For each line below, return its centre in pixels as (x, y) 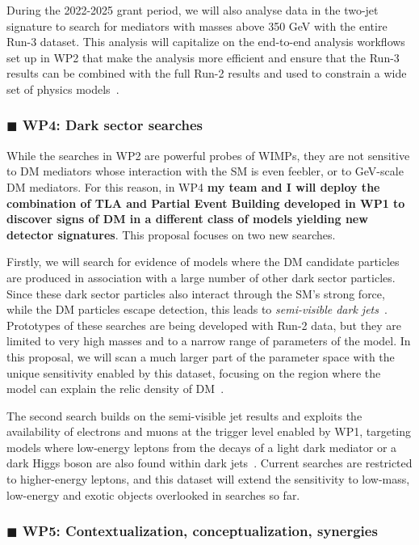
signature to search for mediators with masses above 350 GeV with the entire (197, 25)
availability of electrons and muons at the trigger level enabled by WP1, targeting (209, 431)
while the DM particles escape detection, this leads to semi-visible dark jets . (197, 309)
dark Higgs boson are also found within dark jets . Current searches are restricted (209, 463)
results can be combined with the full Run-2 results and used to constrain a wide (207, 73)
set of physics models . (63, 89)
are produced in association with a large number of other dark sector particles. (201, 277)
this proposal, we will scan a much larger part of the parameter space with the (201, 356)
